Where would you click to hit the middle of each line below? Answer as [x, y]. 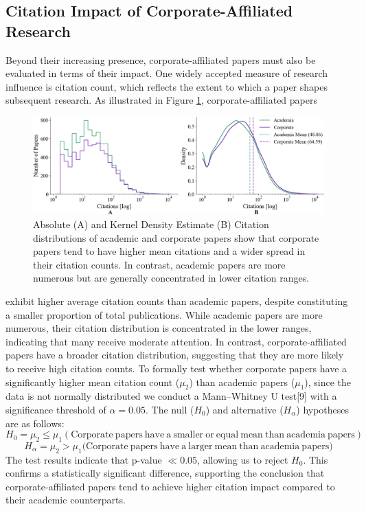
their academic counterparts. [66, 500]
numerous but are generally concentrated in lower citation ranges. [171, 278]
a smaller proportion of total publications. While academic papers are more [164, 314]
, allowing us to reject [243, 459]
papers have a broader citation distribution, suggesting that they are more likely [175, 355]
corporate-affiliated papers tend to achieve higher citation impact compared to [170, 486]
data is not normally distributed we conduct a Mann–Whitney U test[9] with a [171, 396]
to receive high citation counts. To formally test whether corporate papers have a [176, 368]
